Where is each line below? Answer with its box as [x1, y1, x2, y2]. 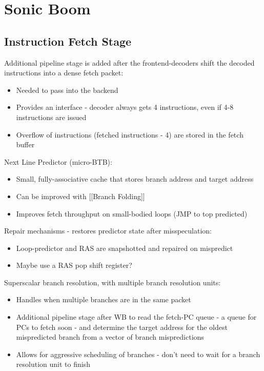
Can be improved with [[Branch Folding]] [16, 190, 145, 201]
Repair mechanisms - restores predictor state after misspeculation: [4, 225, 212, 236]
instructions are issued [16, 111, 87, 122]
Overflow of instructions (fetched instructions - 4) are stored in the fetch [16, 129, 243, 140]
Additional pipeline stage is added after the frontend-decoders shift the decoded [4, 57, 255, 68]
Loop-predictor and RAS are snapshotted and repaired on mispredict [16, 242, 233, 253]
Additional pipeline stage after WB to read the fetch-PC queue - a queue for [16, 311, 257, 322]
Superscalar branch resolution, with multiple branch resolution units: [4, 277, 221, 287]
